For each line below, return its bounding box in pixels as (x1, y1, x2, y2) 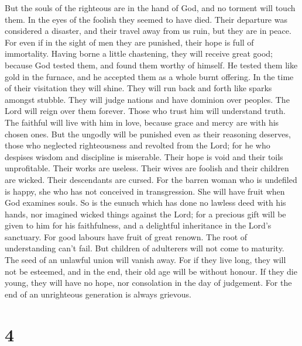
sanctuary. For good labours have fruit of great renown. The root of (5, 230, 248, 243)
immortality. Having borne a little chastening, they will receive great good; (5, 47, 273, 60)
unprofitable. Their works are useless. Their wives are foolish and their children (5, 162, 289, 174)
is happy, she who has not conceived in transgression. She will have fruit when (5, 185, 285, 197)
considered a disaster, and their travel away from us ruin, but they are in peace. (5, 25, 291, 37)
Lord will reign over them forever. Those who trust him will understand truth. (5, 105, 286, 117)
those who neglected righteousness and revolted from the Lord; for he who (5, 139, 270, 151)
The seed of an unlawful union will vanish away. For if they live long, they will (5, 254, 286, 266)
